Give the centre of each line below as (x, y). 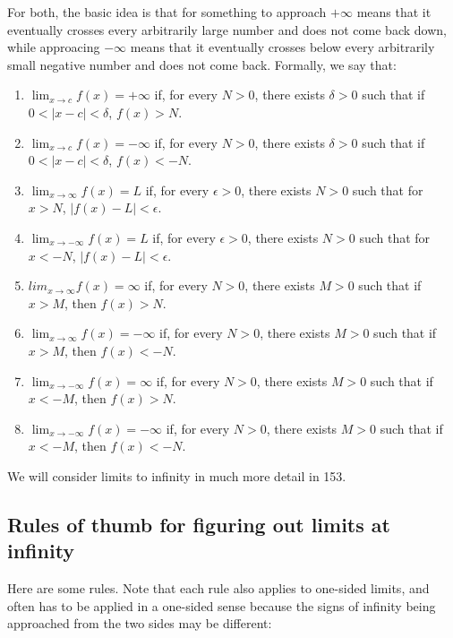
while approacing (54, 47)
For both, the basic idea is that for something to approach (167, 12)
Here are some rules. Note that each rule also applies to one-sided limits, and (218, 588)
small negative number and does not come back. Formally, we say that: (202, 64)
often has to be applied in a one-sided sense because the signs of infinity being (222, 605)
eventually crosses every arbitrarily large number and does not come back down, (227, 29)
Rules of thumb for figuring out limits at (199, 524)
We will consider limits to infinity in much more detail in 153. (177, 475)
